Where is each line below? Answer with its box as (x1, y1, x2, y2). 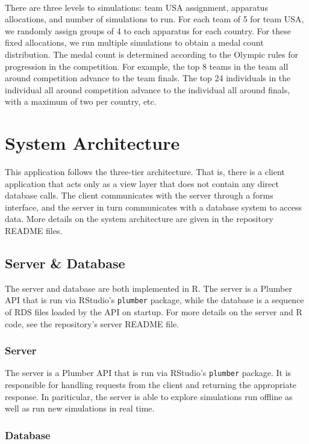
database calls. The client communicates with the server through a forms (5, 189, 273, 202)
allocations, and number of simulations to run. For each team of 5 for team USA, (5, 13, 304, 25)
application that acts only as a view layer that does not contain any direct (5, 177, 279, 190)
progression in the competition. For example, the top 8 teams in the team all (5, 60, 289, 72)
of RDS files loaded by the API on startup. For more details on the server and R (5, 306, 302, 318)
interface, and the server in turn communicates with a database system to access (5, 200, 302, 213)
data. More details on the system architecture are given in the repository (5, 212, 273, 225)
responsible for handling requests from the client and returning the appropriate (5, 378, 297, 391)
